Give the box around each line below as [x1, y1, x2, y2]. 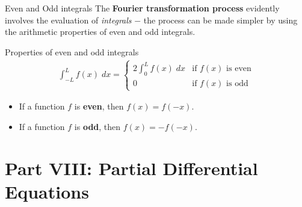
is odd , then [74, 120, 121, 132]
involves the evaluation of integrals [5, 13, 132, 26]
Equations [5, 179, 89, 203]
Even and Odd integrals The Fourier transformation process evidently [5, 2, 280, 14]
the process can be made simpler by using [143, 13, 298, 26]
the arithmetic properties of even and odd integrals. [5, 25, 196, 38]
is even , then [74, 100, 124, 113]
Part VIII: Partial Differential [5, 155, 258, 180]
